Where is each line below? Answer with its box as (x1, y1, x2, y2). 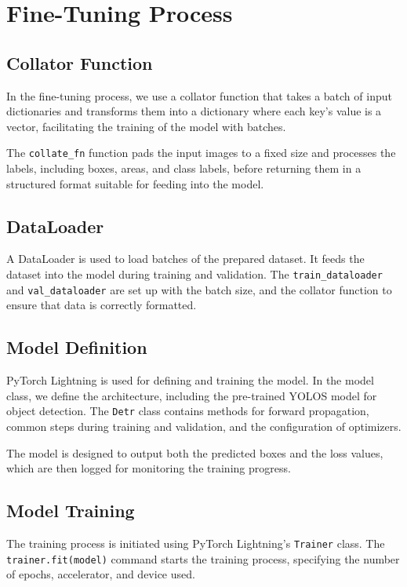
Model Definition (6, 335, 147, 359)
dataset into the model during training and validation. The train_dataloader (6, 266, 383, 282)
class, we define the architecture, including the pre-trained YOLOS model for (6, 387, 377, 403)
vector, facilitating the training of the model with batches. (6, 118, 286, 134)
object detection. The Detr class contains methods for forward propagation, (6, 403, 369, 419)
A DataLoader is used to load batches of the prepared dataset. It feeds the (6, 250, 365, 267)
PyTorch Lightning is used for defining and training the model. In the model (6, 372, 374, 388)
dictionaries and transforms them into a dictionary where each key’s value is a (6, 103, 382, 119)
